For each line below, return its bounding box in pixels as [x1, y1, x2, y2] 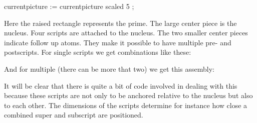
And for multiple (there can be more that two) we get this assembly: [4, 63, 214, 74]
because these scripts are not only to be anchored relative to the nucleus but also [4, 90, 253, 101]
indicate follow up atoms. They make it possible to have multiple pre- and [4, 37, 231, 47]
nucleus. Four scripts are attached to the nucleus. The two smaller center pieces [4, 27, 248, 38]
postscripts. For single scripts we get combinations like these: [4, 47, 191, 57]
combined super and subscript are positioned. [4, 110, 143, 120]
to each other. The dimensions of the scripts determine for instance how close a [4, 100, 247, 110]
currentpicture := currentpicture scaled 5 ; [4, 1, 134, 11]
